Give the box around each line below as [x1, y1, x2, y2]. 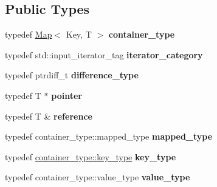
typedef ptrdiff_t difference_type [5, 69, 139, 81]
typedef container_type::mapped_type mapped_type [5, 130, 213, 143]
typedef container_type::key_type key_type [5, 150, 176, 163]
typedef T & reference [5, 109, 92, 122]
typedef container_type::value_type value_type [5, 171, 190, 183]
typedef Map [5, 28, 52, 41]
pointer [51, 89, 82, 101]
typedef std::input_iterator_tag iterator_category [5, 48, 203, 61]
